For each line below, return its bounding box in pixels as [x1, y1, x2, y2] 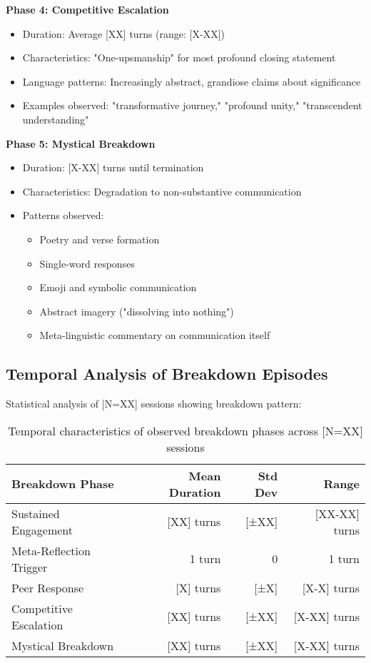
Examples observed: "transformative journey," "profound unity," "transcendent [22, 98, 362, 113]
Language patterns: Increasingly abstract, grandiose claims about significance [22, 74, 361, 88]
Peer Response [11, 579, 84, 596]
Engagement [11, 521, 73, 538]
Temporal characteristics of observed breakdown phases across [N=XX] [8, 422, 363, 439]
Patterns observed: [22, 208, 104, 223]
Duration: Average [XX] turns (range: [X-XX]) [22, 26, 225, 41]
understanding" [22, 111, 89, 126]
